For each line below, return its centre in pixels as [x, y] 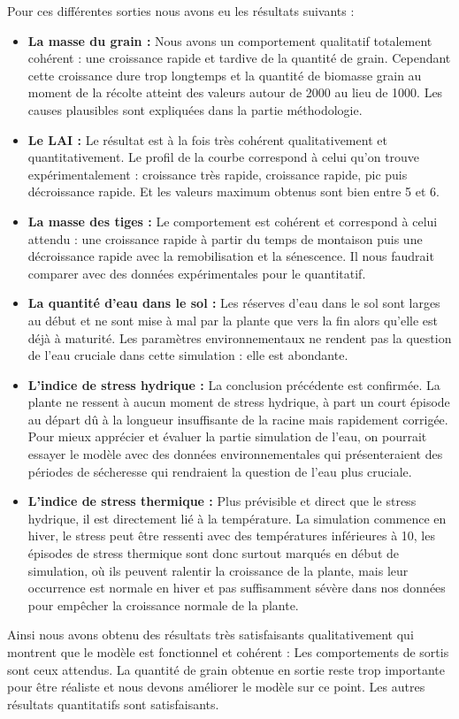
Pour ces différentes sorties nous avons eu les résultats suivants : [181, 11]
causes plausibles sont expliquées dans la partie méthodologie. [195, 109]
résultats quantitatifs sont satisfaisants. [113, 704]
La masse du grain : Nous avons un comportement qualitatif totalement [230, 40]
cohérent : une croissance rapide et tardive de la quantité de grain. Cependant [239, 58]
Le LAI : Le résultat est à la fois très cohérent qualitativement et [207, 139]
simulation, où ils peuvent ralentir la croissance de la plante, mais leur [218, 570]
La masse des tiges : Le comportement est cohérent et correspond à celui [233, 221]
